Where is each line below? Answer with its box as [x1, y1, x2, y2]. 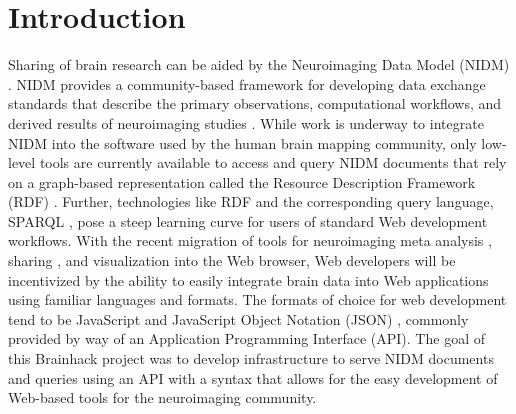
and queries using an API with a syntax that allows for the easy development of [8, 367, 498, 388]
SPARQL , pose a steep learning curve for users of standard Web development [8, 210, 488, 231]
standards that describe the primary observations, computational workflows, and [8, 93, 502, 114]
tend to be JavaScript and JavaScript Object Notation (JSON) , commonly [8, 308, 469, 329]
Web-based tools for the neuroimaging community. [8, 387, 317, 408]
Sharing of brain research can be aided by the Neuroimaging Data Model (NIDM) [8, 54, 510, 75]
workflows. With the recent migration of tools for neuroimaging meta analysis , [8, 230, 492, 251]
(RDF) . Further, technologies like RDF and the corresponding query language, [8, 191, 494, 212]
